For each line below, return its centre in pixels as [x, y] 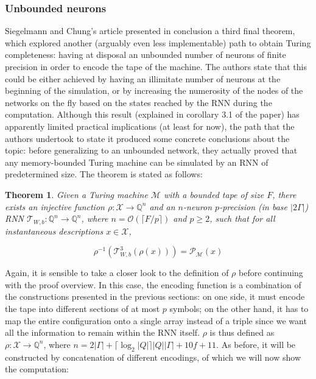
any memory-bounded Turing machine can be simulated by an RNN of [137, 162]
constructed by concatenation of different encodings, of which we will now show [153, 357]
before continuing [271, 273]
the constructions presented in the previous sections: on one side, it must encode [155, 296]
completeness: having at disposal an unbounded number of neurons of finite [146, 55]
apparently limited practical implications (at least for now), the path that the [150, 126]
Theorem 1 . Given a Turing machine [76, 194]
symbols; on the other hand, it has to [239, 308]
